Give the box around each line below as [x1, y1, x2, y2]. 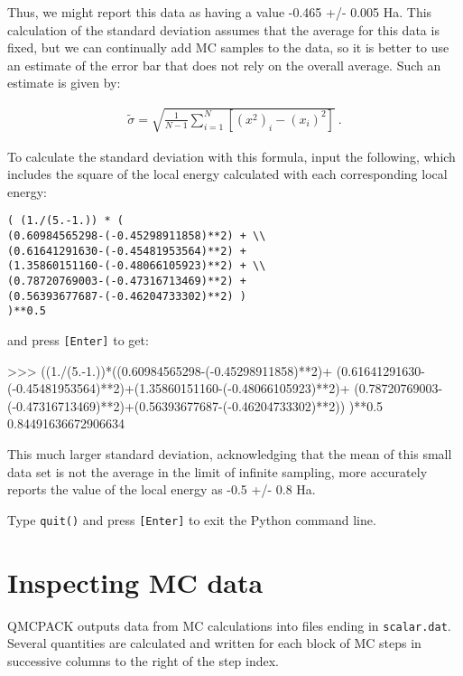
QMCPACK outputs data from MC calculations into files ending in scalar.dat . [7, 615, 451, 634]
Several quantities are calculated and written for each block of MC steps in [7, 634, 421, 653]
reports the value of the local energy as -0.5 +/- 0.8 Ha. [7, 480, 316, 499]
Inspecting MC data [7, 563, 264, 600]
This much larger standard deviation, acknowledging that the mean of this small [7, 444, 452, 463]
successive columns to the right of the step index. [7, 651, 279, 670]
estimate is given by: [7, 73, 121, 92]
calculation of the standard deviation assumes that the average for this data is [7, 20, 440, 39]
